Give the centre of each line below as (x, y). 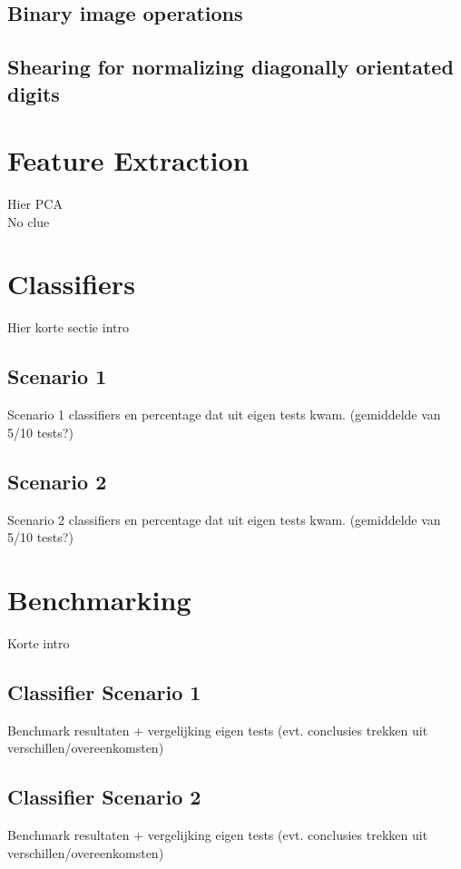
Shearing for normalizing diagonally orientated (230, 67)
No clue (29, 221)
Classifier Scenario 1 (104, 691)
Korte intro (39, 642)
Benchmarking (99, 599)
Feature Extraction (128, 160)
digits (34, 93)
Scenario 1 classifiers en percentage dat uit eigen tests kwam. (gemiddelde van (224, 415)
